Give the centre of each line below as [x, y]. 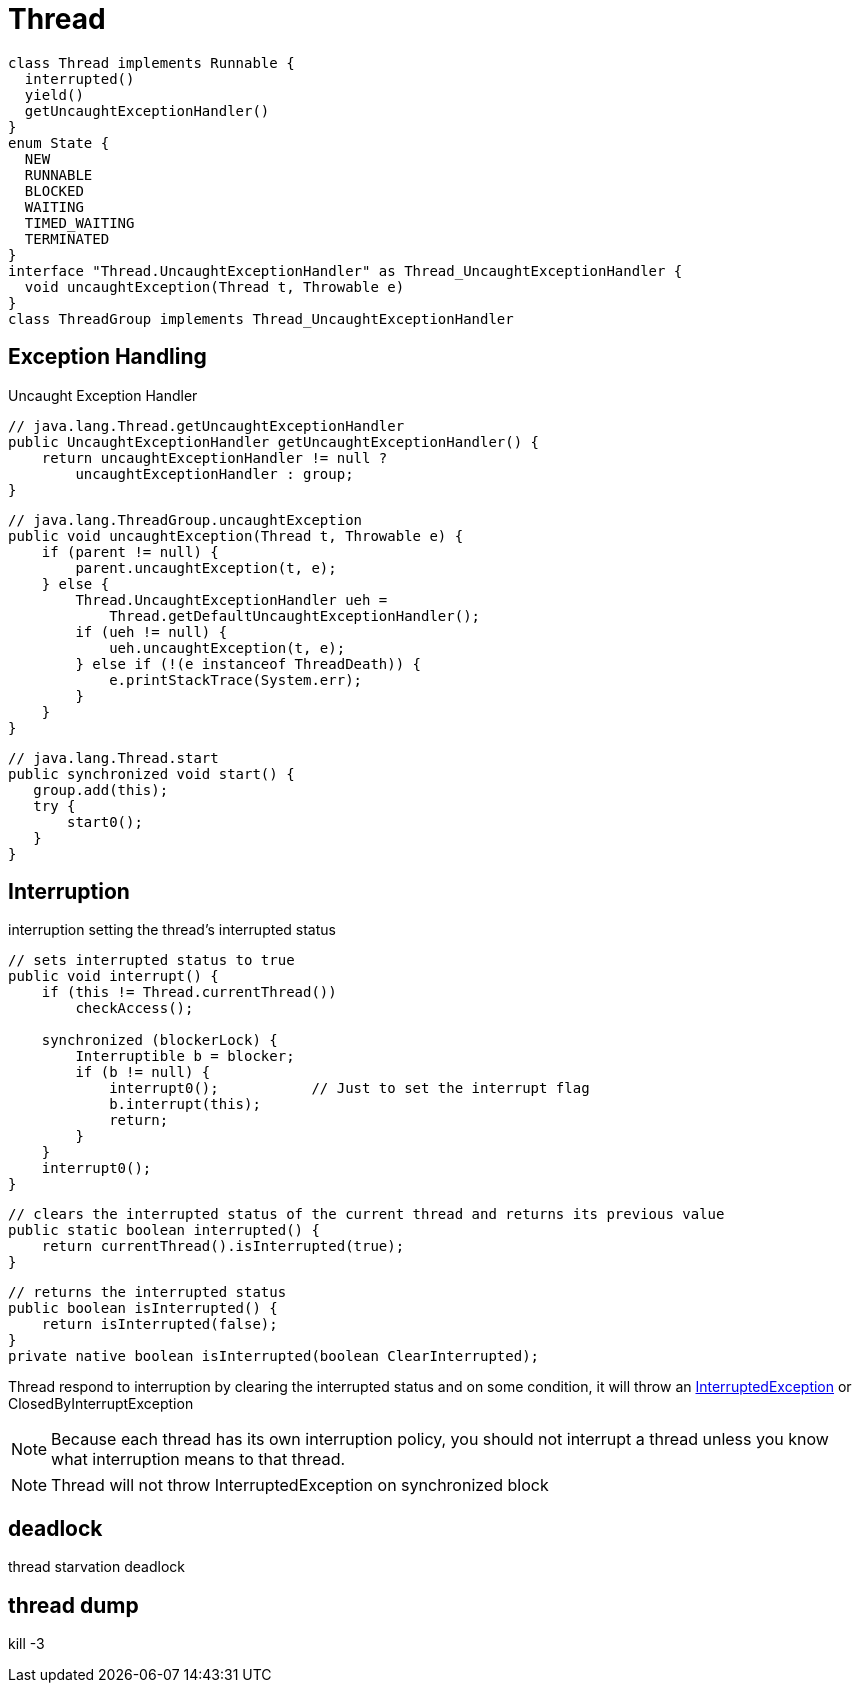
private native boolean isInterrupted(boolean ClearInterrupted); [274, 1356]
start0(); [105, 821]
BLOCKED [54, 190]
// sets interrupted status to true [151, 960]
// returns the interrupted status [147, 1292]
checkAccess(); [134, 1008]
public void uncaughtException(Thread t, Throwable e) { [236, 535]
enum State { [59, 142]
